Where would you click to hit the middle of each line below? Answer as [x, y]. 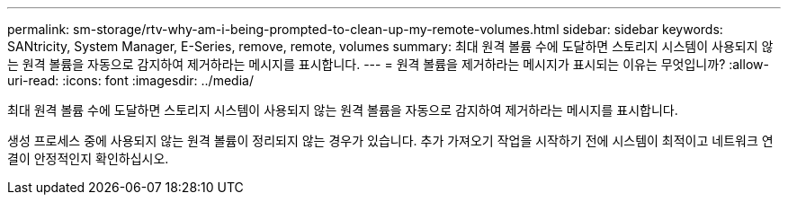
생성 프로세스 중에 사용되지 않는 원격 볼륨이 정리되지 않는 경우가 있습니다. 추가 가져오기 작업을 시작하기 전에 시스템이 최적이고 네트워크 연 [390, 141]
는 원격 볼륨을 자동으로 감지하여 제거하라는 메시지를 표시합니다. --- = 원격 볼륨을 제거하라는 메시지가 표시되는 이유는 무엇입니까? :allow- [388, 64]
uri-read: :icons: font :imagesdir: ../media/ [130, 80]
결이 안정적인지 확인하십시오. [88, 158]
